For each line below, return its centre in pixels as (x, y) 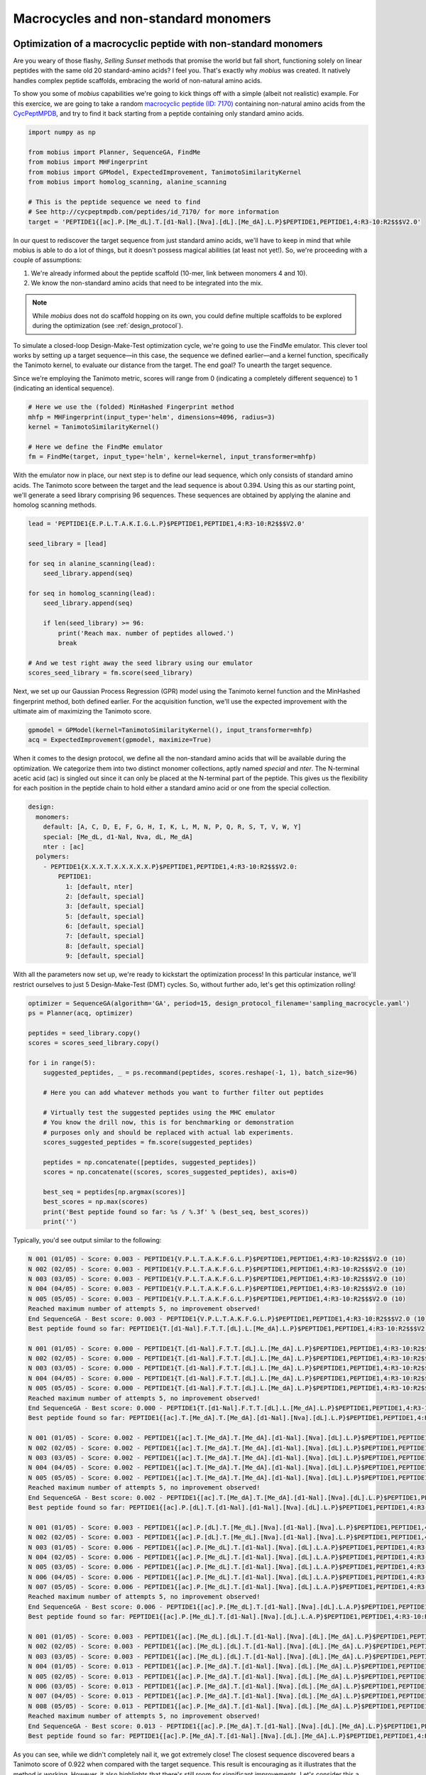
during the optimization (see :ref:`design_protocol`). (108, 326)
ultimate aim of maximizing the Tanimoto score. (82, 711)
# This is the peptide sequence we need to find (114, 202)
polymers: (53, 857)
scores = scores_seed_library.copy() (94, 1043)
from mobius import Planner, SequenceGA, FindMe (114, 152)
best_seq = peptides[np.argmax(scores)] (114, 1192)
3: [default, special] (105, 906)
